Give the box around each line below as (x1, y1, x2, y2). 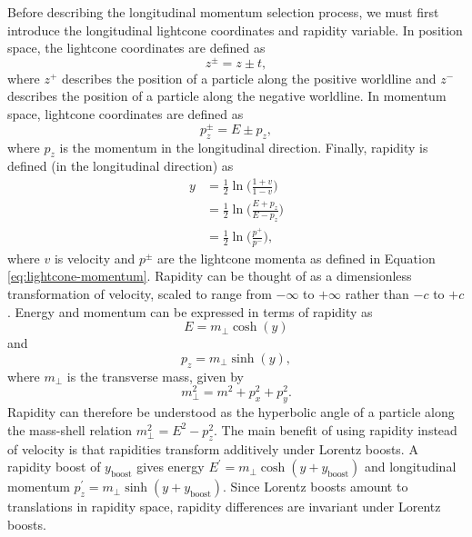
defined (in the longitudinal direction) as (7, 156, 234, 175)
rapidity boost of (7, 457, 101, 476)
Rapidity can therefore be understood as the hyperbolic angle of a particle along (7, 403, 455, 422)
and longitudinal (364, 457, 457, 476)
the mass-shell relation (7, 420, 133, 439)
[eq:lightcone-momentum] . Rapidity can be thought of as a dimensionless (7, 266, 412, 285)
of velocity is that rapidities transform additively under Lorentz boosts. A (7, 439, 418, 458)
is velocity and (54, 248, 136, 267)
